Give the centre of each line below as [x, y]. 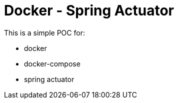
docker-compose [52, 63]
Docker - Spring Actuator [89, 10]
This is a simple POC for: [44, 32]
